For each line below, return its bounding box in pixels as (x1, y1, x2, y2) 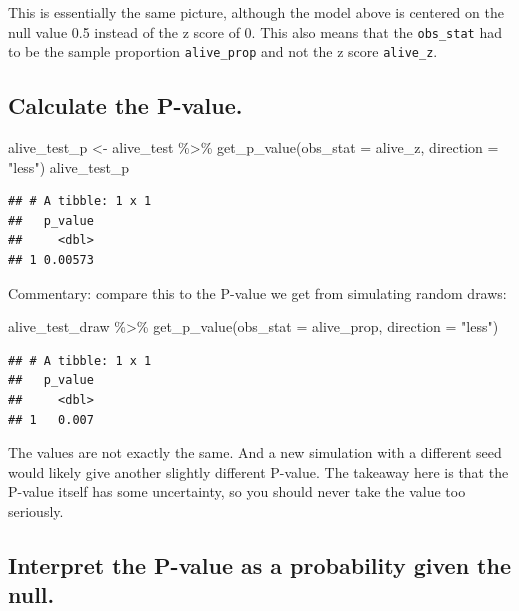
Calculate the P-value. (8, 90, 243, 121)
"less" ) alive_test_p (8, 156, 130, 177)
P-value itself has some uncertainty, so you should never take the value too (8, 481, 466, 502)
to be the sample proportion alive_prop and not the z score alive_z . (8, 41, 438, 62)
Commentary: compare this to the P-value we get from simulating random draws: (8, 282, 507, 303)
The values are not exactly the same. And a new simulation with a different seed (8, 442, 502, 463)
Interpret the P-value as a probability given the (8, 550, 511, 580)
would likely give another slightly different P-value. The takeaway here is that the (8, 461, 509, 482)
